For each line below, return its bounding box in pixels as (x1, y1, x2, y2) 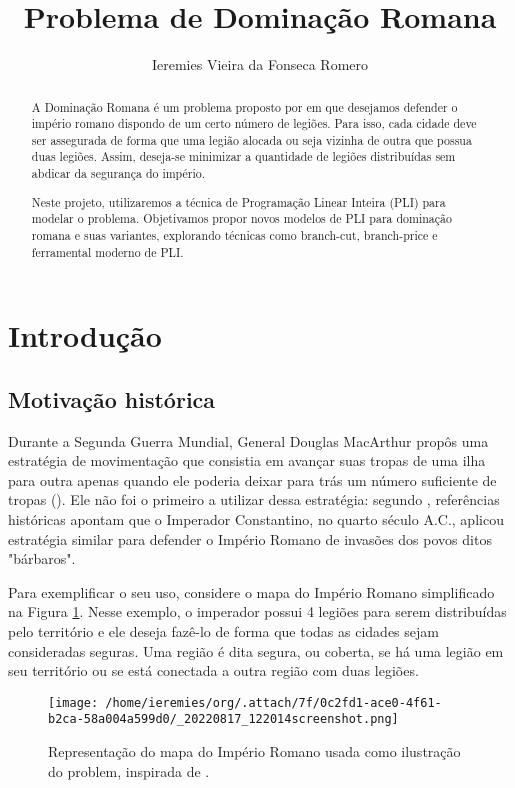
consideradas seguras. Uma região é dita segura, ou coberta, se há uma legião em (8, 640, 504, 661)
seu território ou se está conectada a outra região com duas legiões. (8, 660, 419, 681)
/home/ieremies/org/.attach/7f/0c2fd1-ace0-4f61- (105, 695, 442, 710)
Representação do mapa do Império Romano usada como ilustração (48, 741, 461, 762)
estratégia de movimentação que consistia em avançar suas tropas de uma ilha (8, 450, 486, 471)
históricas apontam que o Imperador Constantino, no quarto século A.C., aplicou (8, 509, 504, 530)
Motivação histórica (8, 383, 216, 414)
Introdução (8, 315, 162, 356)
